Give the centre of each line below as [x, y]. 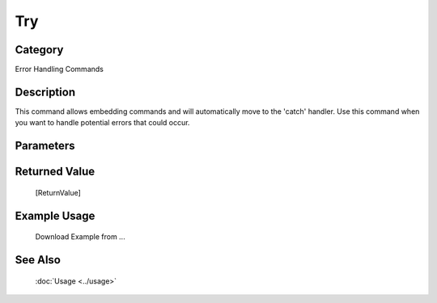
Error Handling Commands [59, 69]
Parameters [45, 146]
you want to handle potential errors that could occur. [102, 123]
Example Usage [55, 215]
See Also [38, 260]
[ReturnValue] [58, 192]
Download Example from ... [80, 237]
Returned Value [55, 172]
